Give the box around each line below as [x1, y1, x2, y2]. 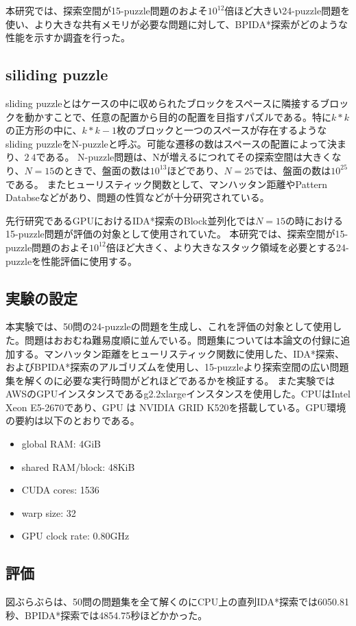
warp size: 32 [21, 505, 76, 520]
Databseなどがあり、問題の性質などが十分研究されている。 [5, 190, 270, 205]
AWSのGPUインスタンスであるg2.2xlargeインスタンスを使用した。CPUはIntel [5, 386, 351, 401]
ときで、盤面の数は [64, 163, 150, 177]
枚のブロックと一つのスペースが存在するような [116, 123, 327, 137]
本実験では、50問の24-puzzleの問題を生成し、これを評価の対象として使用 [5, 319, 333, 334]
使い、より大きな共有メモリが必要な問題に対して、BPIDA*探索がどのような [5, 16, 348, 31]
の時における [285, 213, 344, 227]
